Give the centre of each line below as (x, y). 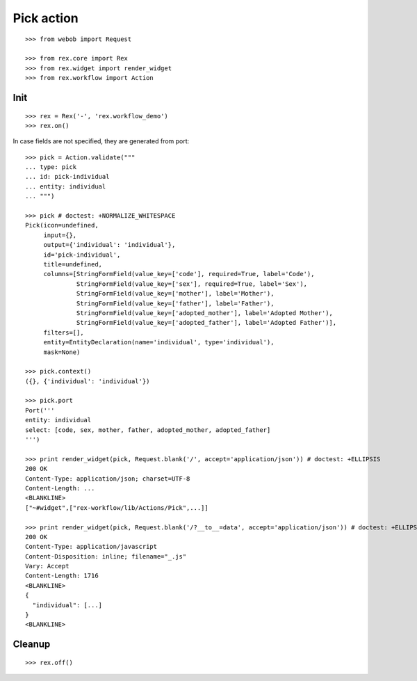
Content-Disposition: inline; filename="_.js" (106, 556)
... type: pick (51, 167)
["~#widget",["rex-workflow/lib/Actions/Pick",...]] (117, 507)
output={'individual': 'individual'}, (109, 245)
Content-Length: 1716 (62, 576)
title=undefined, (73, 264)
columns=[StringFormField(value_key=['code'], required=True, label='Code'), (179, 274)
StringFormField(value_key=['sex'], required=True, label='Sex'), (192, 284)
